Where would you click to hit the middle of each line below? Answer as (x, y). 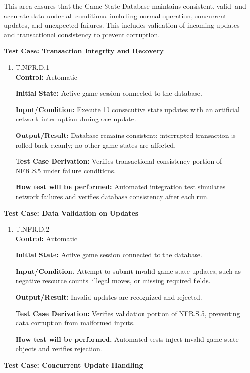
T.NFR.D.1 (32, 67)
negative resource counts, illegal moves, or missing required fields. (113, 280)
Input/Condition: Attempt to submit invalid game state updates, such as (128, 271)
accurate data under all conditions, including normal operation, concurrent (115, 15)
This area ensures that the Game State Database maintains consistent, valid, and (125, 6)
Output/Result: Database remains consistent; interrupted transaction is (125, 135)
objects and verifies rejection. (59, 348)
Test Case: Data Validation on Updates (71, 212)
